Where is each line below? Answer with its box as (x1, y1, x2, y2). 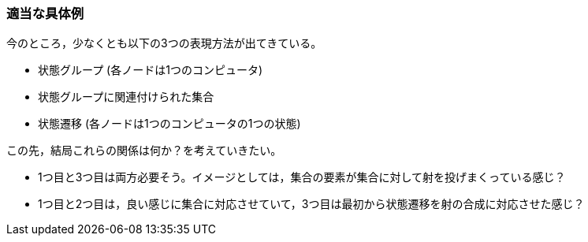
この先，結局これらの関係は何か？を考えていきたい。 (6, 143, 282, 158)
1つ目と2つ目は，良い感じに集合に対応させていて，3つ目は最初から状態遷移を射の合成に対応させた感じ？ (38, 197, 585, 211)
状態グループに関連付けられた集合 (38, 90, 214, 104)
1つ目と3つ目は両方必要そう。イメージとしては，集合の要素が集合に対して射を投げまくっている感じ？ (38, 170, 566, 184)
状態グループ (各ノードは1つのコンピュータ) (38, 63, 263, 77)
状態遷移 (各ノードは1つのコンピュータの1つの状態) (38, 117, 301, 131)
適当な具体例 (6, 6, 84, 21)
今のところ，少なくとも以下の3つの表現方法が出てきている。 (6, 36, 322, 50)
